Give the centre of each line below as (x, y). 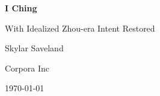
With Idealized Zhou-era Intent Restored (80, 28)
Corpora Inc (27, 68)
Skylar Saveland (34, 48)
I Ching (21, 8)
